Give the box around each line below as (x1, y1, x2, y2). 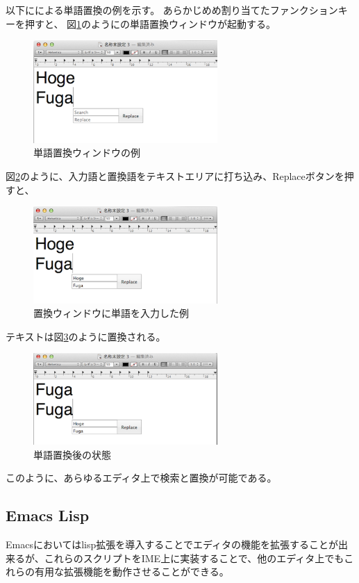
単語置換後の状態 (33, 447, 111, 461)
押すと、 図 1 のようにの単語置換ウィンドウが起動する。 (24, 16, 276, 31)
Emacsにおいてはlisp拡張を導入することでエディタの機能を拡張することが (6, 537, 338, 552)
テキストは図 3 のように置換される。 (6, 329, 166, 343)
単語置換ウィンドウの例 (33, 145, 140, 160)
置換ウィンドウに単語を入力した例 (33, 306, 189, 320)
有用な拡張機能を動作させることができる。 (34, 564, 229, 579)
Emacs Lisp (6, 504, 90, 526)
